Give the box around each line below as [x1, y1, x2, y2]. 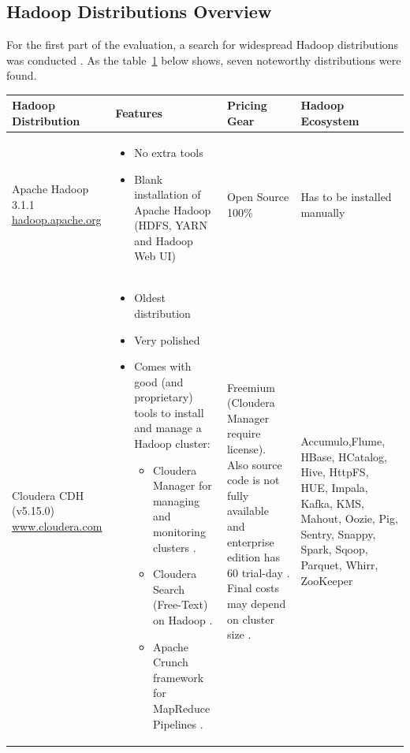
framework [152, 669, 204, 685]
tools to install [134, 404, 204, 420]
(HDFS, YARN [134, 217, 207, 233]
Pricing [226, 97, 267, 114]
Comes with [134, 358, 192, 375]
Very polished [134, 331, 200, 348]
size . [226, 626, 252, 643]
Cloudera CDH [12, 486, 84, 503]
